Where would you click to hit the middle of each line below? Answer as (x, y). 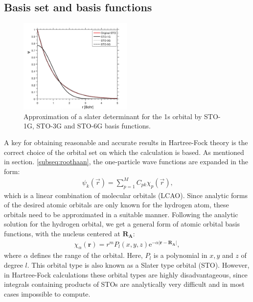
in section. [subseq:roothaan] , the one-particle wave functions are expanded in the (126, 162)
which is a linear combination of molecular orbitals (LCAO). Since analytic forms (126, 195)
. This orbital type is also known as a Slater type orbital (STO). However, (138, 265)
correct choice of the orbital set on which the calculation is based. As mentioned (124, 152)
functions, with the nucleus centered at (62, 234)
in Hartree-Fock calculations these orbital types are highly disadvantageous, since (126, 274)
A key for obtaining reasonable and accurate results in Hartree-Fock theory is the (126, 142)
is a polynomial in (180, 255)
